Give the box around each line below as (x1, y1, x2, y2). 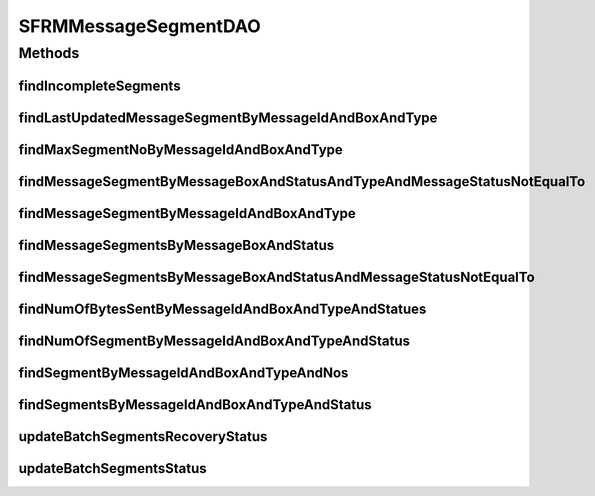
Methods (18, 44, 80, 62)
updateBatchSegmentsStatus (18, 460, 207, 477)
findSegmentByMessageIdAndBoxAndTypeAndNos (18, 364, 349, 381)
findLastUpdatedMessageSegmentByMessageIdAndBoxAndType (18, 109, 438, 126)
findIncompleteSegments (18, 77, 181, 94)
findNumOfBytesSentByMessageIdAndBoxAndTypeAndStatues (18, 300, 427, 317)
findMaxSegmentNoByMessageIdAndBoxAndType (18, 141, 344, 158)
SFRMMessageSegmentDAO (18, 15, 262, 37)
